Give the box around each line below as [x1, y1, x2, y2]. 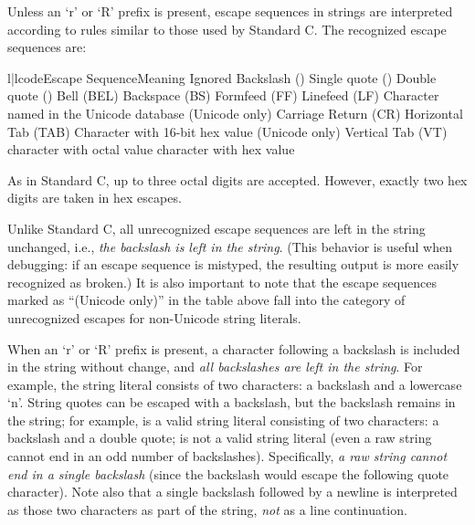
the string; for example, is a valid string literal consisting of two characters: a [7, 410, 439, 429]
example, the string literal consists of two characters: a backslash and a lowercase [7, 374, 462, 394]
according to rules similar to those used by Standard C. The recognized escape [7, 19, 447, 38]
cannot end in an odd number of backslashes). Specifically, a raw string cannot [7, 446, 448, 466]
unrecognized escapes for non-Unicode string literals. [7, 308, 301, 327]
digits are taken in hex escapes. [7, 188, 182, 207]
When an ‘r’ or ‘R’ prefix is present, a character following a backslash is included [7, 339, 460, 358]
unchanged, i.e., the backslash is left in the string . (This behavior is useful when [7, 236, 452, 256]
